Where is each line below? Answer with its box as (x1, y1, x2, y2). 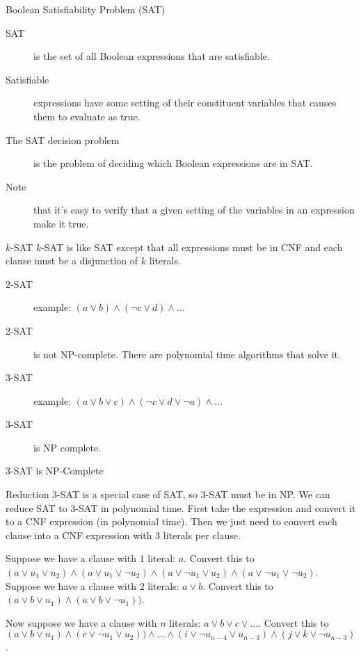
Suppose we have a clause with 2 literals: (6, 578, 179, 593)
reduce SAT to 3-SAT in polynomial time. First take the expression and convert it (6, 500, 356, 515)
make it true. (33, 216, 89, 230)
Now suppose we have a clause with (6, 615, 157, 630)
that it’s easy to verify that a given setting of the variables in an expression (33, 202, 355, 217)
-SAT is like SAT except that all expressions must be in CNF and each (41, 239, 343, 254)
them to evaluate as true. (33, 109, 141, 123)
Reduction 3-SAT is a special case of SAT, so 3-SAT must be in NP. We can (6, 487, 330, 502)
